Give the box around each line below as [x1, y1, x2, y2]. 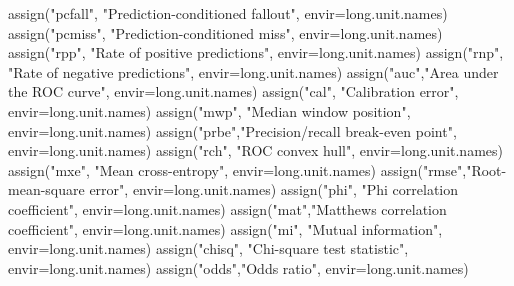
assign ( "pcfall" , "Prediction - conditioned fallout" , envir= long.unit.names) [8, 3, 448, 23]
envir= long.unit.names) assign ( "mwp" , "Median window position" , [8, 100, 411, 121]
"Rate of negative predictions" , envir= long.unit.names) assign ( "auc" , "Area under [8, 61, 499, 82]
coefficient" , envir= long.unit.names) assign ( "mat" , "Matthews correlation [8, 198, 447, 219]
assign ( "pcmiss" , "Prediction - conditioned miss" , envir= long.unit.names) [8, 22, 443, 43]
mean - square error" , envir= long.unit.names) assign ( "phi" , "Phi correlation [8, 179, 459, 200]
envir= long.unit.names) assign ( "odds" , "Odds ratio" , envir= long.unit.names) [8, 257, 469, 278]
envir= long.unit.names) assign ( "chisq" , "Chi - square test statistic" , [8, 238, 409, 259]
